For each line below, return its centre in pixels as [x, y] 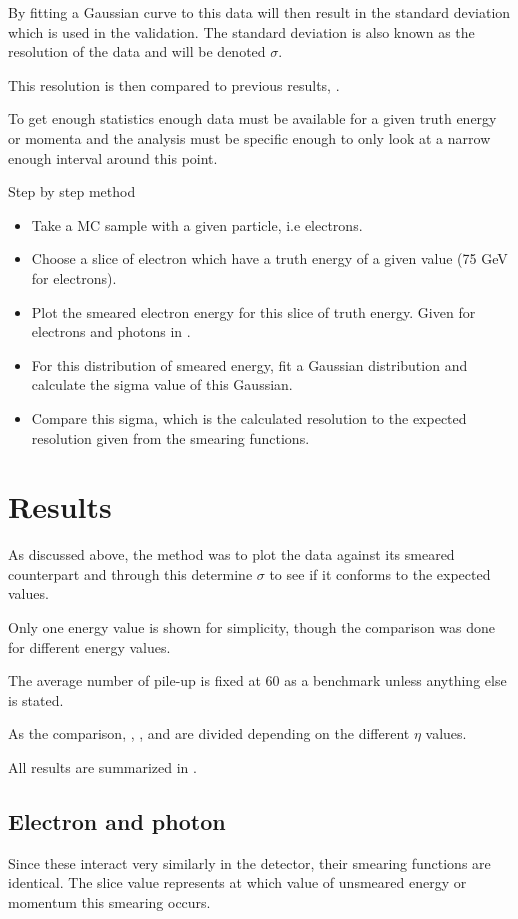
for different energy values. [89, 646]
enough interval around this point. [113, 157]
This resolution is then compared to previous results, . [174, 84]
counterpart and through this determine [130, 573]
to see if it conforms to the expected [380, 573]
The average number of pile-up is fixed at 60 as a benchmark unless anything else [257, 680]
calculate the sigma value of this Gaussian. [162, 384]
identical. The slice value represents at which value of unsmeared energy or [237, 882]
